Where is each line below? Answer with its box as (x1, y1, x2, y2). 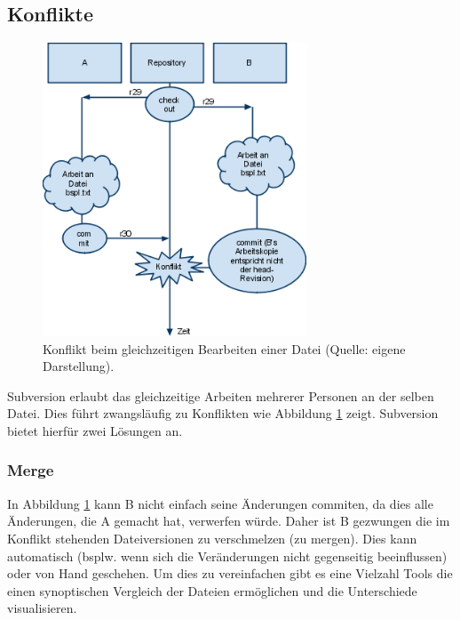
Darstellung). (43, 357, 115, 375)
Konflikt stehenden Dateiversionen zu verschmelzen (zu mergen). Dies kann (7, 528, 417, 547)
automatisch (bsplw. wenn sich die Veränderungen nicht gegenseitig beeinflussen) (7, 546, 448, 565)
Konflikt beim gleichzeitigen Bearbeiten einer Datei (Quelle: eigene (43, 339, 406, 358)
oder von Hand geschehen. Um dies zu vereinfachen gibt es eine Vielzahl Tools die (7, 564, 453, 583)
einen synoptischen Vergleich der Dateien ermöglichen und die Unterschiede (7, 581, 417, 600)
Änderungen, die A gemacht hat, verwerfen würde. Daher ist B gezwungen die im (7, 511, 450, 530)
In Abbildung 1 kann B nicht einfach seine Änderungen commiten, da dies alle (7, 494, 433, 512)
